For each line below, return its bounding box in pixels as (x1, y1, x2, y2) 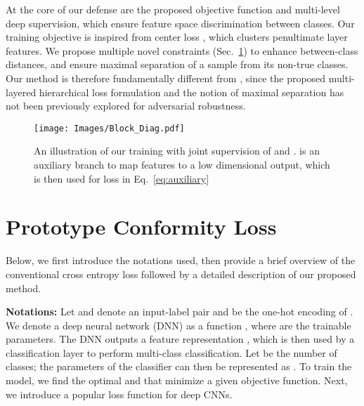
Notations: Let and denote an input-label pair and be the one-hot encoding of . (6, 304, 353, 319)
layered (6, 84, 37, 99)
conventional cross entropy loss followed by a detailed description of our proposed (6, 266, 356, 281)
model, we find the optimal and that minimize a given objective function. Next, (6, 373, 348, 388)
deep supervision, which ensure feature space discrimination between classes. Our (6, 15, 355, 30)
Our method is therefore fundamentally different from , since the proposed (6, 70, 326, 85)
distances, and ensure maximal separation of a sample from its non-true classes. (6, 57, 349, 72)
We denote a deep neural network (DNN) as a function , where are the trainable (6, 317, 351, 332)
